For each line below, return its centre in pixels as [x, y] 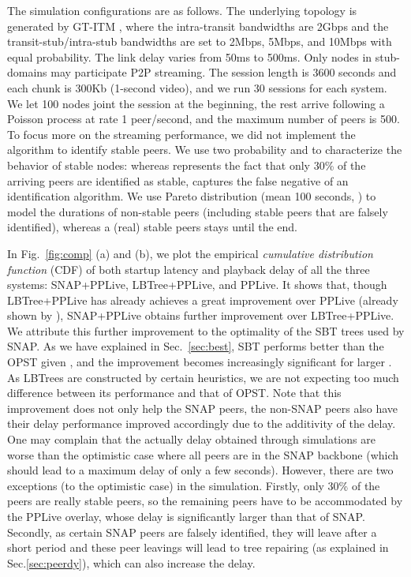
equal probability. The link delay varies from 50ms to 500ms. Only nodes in [190, 56]
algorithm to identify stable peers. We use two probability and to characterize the [205, 150]
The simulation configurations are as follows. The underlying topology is [182, 10]
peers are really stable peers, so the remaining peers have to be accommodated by [205, 501]
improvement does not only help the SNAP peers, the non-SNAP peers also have [203, 408]
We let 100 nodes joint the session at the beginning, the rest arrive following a [196, 103]
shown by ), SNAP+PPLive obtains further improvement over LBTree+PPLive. [201, 315]
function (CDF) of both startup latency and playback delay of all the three [189, 269]
